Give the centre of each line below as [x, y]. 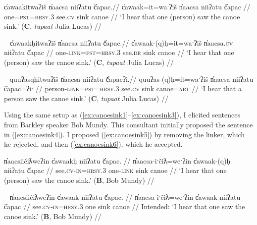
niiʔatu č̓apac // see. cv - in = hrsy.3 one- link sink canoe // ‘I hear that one [115, 170]
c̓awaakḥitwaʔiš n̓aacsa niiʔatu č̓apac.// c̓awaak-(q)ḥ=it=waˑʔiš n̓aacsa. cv [121, 42]
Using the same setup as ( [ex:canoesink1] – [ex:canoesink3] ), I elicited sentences [122, 115]
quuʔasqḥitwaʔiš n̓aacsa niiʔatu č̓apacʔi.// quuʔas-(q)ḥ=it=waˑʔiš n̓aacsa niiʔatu [131, 79]
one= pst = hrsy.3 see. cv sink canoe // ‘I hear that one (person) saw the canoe [122, 16]
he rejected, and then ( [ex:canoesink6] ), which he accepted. [93, 144]
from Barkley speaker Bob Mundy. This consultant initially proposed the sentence [128, 124]
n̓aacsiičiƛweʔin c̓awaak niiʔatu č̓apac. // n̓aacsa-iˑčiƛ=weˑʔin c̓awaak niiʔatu [125, 197]
